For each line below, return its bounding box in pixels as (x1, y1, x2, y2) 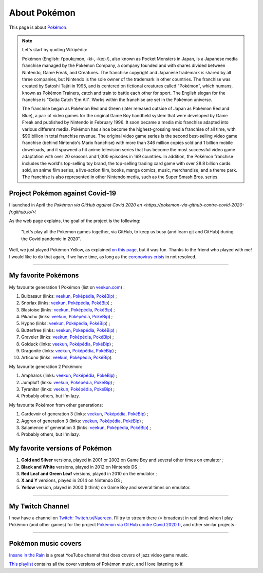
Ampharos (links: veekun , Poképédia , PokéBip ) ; (21, 372, 118, 378)
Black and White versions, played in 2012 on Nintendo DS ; (21, 464, 140, 470)
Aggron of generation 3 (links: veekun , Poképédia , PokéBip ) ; (21, 418, 144, 424)
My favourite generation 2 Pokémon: (9, 364, 82, 369)
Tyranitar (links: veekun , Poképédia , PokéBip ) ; (21, 386, 115, 392)
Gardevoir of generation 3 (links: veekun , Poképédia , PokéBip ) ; (21, 411, 149, 417)
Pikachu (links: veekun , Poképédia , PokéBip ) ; (21, 314, 113, 320)
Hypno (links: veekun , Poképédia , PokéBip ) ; (21, 320, 111, 327)
